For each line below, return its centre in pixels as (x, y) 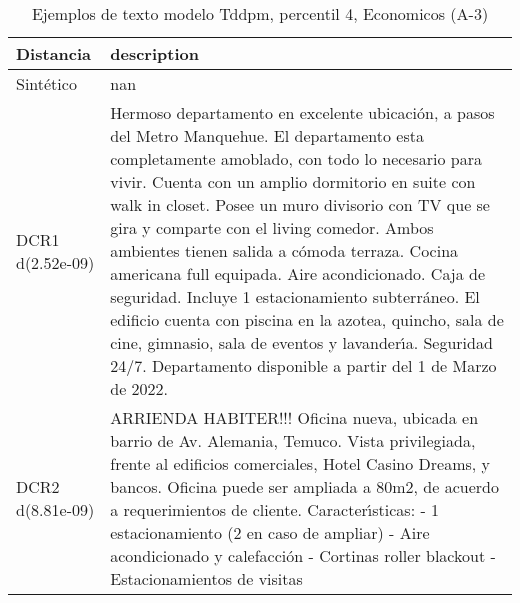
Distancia (54, 53)
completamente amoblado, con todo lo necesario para (296, 158)
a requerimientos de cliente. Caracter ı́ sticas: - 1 (275, 509)
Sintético (46, 83)
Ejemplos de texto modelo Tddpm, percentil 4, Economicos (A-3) (260, 13)
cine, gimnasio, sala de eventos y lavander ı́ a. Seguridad (301, 342)
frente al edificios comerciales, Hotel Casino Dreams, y (300, 463)
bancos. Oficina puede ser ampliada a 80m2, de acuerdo (304, 486)
